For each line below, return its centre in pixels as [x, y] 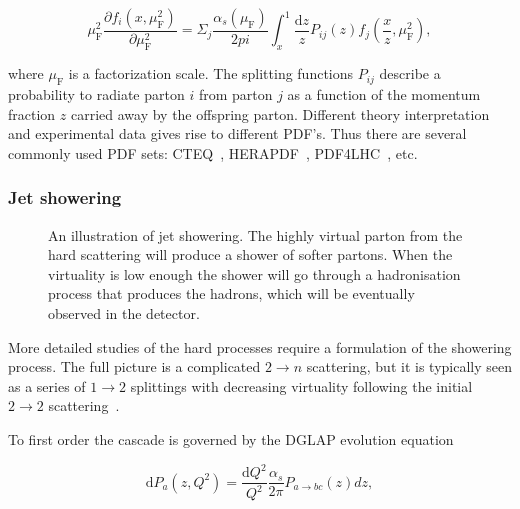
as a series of [47, 385]
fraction [32, 113]
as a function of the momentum [384, 94]
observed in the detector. [124, 313]
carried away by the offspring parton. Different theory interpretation [280, 113]
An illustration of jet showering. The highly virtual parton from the [255, 234]
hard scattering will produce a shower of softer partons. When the [250, 254]
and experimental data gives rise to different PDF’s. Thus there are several [237, 133]
